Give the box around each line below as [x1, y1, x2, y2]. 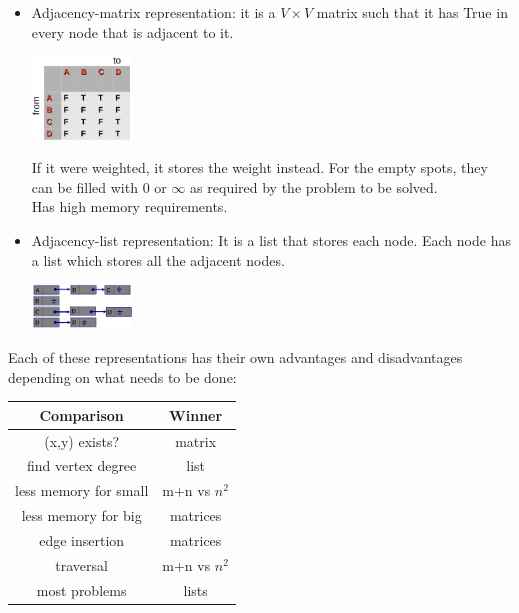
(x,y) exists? [44, 430, 120, 451]
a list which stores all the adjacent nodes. [31, 249, 285, 270]
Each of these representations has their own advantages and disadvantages [8, 346, 463, 367]
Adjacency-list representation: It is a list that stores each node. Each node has [31, 229, 511, 250]
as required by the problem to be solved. [190, 176, 438, 197]
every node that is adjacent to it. [31, 21, 234, 42]
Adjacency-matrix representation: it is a [31, 2, 276, 22]
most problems [36, 579, 127, 600]
